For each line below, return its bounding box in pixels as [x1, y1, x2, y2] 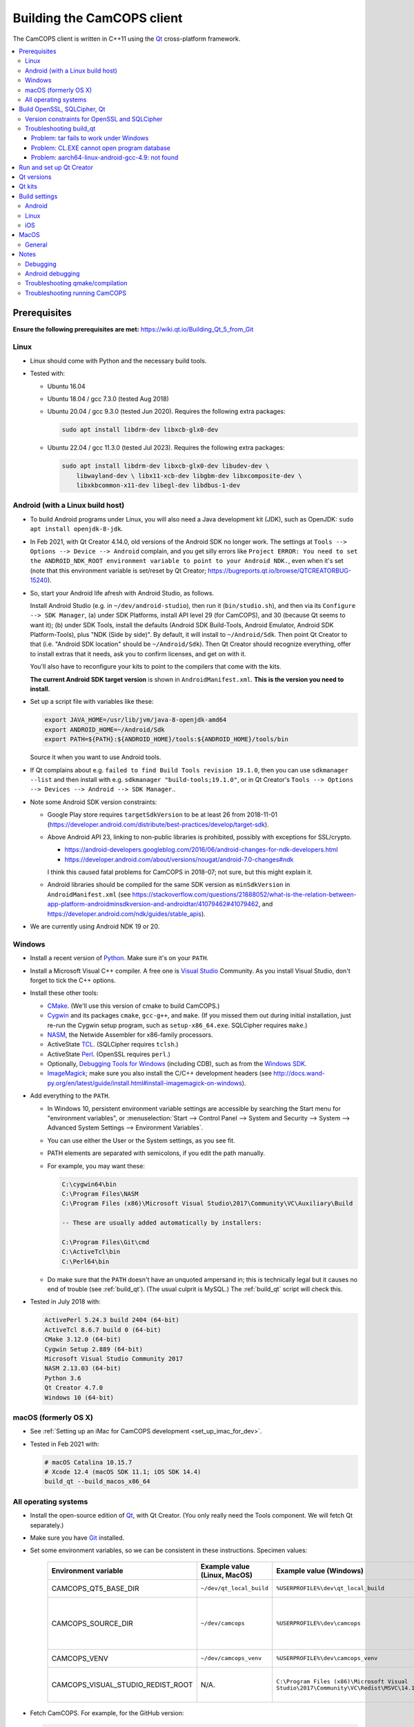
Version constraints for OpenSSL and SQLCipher [25, 115, 163, 123]
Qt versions [19, 173, 52, 181]
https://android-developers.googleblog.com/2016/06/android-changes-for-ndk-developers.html [64, 846, 338, 854]
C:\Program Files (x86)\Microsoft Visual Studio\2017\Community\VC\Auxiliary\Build [61, 1199, 353, 1208]
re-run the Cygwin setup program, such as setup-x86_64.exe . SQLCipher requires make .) [47, 1021, 308, 1029]
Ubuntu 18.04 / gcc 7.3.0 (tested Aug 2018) [47, 394, 169, 403]
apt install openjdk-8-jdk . [30, 525, 124, 533]
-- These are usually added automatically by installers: [61, 1219, 262, 1227]
